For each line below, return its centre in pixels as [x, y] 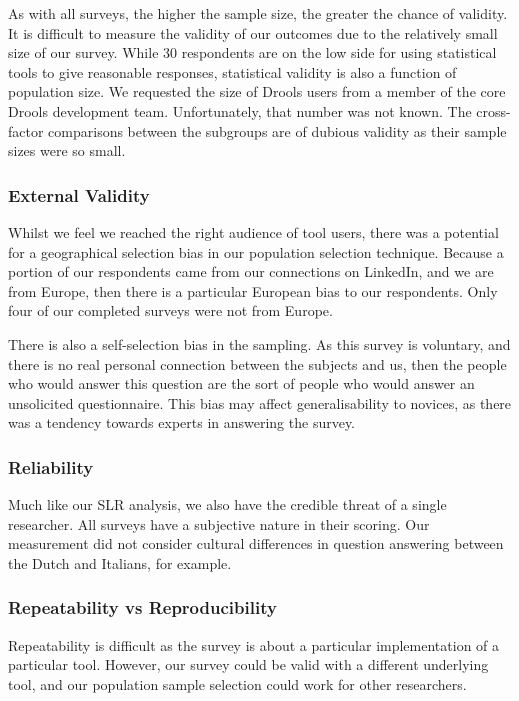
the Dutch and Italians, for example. [120, 562]
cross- [493, 110]
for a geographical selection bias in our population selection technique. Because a [256, 251]
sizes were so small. [67, 150]
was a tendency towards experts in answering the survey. [182, 422]
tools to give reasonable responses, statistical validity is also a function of [232, 71]
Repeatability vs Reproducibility [142, 607]
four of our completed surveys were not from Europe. [170, 310]
